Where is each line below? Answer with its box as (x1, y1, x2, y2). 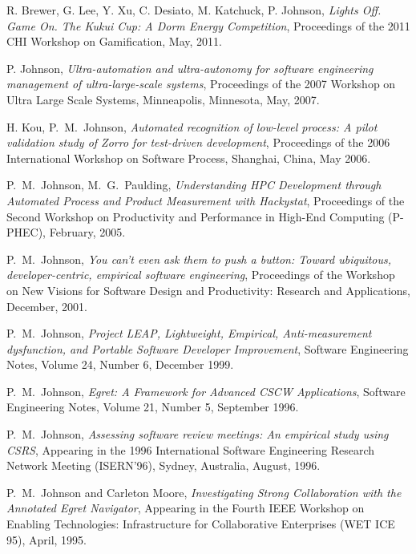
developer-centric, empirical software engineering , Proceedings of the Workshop (6, 266, 395, 283)
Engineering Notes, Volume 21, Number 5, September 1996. (6, 398, 299, 415)
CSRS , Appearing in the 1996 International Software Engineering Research (6, 441, 374, 458)
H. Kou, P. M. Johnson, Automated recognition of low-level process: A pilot (6, 118, 378, 135)
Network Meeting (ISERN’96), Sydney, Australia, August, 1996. (6, 457, 321, 474)
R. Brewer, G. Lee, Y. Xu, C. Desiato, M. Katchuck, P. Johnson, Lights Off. (6, 2, 382, 18)
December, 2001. (6, 297, 87, 314)
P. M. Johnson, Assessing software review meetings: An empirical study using (6, 426, 389, 443)
